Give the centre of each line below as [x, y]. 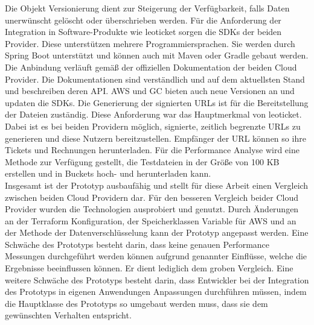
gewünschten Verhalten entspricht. [68, 315]
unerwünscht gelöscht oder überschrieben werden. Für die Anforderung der [143, 20]
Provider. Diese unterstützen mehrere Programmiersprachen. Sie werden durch [150, 43]
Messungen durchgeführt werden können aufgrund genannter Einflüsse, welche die [156, 256]
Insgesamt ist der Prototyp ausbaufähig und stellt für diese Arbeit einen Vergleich [157, 185]
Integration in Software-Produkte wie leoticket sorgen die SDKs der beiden [143, 32]
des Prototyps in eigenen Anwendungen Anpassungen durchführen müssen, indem [156, 292]
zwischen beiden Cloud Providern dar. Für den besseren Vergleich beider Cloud [152, 197]
